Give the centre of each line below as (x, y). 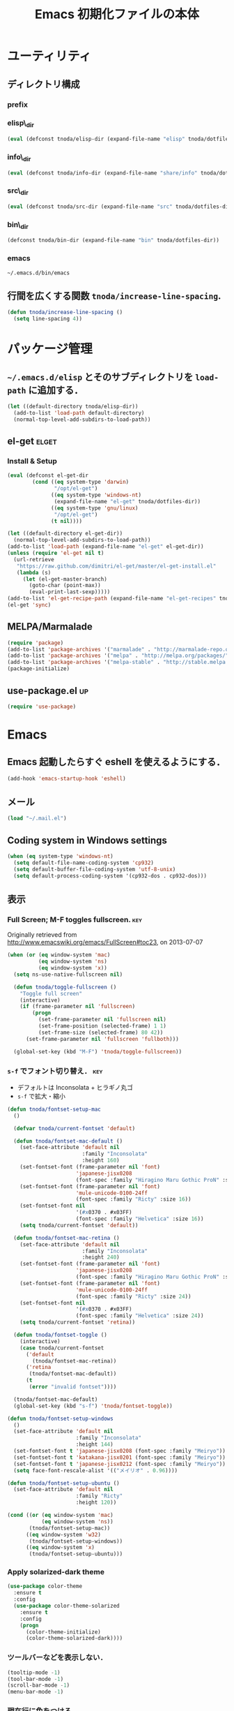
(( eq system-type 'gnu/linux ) (95, 508)
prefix (17, 104)
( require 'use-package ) (42, 706)
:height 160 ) (101, 1161)
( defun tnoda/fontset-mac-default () (68, 1141)
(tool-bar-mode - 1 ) (36, 1679)
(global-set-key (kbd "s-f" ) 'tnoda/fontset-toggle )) (93, 1406)
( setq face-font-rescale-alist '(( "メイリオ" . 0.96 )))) (96, 1470)
